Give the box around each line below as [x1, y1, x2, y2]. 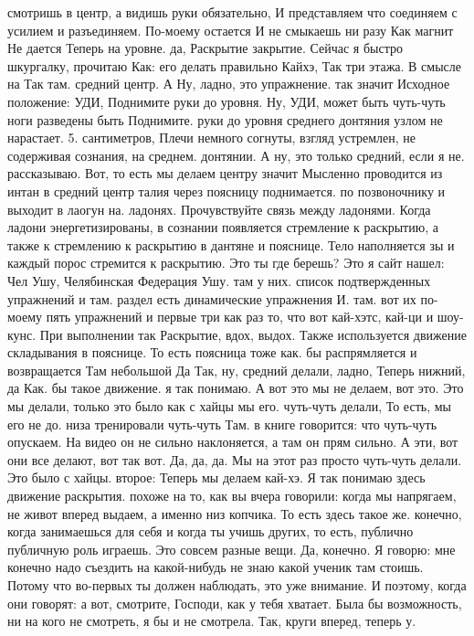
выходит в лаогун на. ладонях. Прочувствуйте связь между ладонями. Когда [7, 199, 431, 218]
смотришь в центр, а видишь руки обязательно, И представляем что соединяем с [7, 3, 458, 21]
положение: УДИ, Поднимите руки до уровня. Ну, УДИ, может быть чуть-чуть [7, 91, 446, 111]
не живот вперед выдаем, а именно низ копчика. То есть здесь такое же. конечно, [7, 503, 462, 523]
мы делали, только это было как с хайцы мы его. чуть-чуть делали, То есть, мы [7, 397, 451, 416]
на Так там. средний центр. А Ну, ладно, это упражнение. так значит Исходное [7, 74, 450, 93]
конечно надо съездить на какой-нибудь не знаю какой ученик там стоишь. [7, 557, 424, 577]
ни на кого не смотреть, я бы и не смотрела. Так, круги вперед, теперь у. [7, 611, 416, 631]
